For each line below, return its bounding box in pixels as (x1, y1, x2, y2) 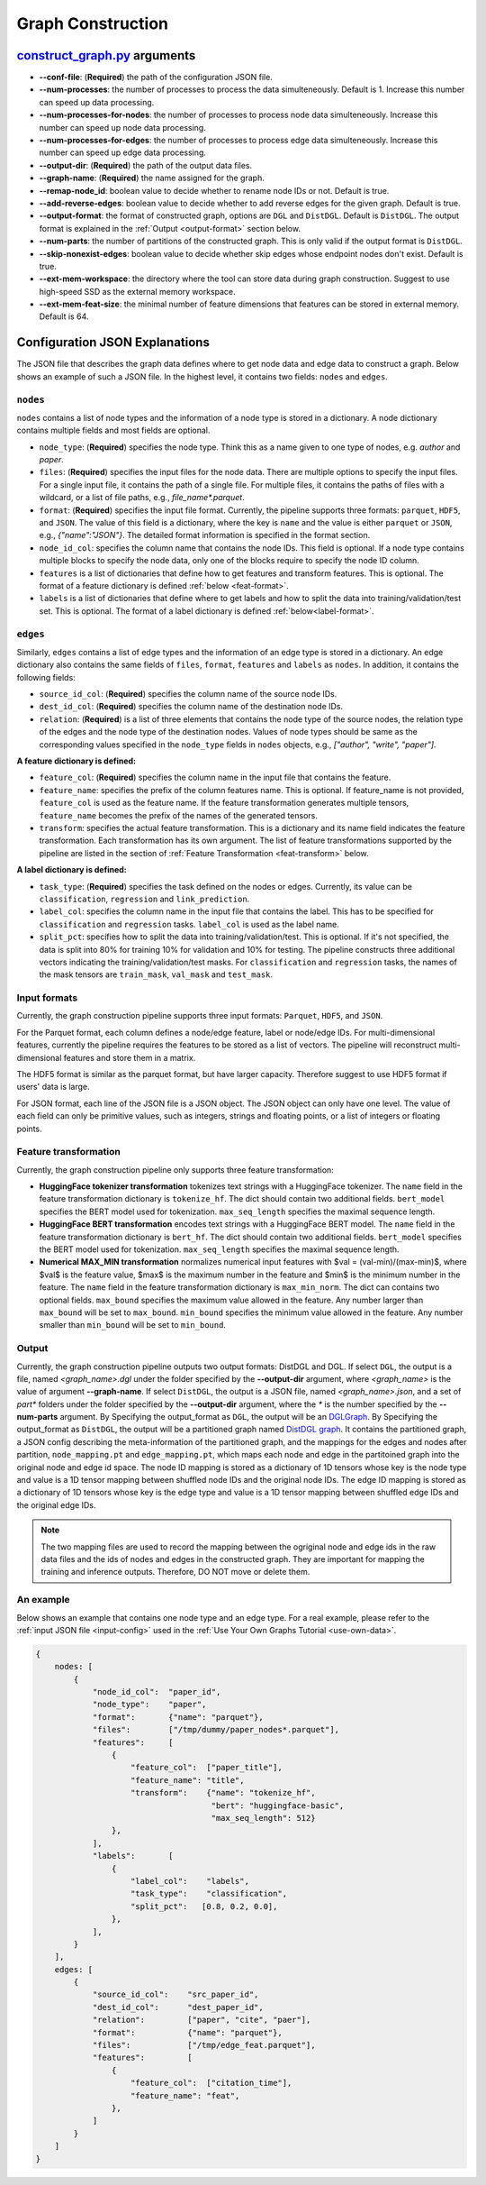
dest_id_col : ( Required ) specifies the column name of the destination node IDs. (39, 701, 344, 712)
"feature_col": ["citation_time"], (130, 2078, 292, 2089)
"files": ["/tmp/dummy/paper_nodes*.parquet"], (92, 1724, 340, 1735)
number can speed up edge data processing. (39, 147, 207, 158)
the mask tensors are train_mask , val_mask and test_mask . (39, 969, 274, 980)
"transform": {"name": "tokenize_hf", (130, 1787, 316, 1798)
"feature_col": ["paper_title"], (130, 1762, 283, 1773)
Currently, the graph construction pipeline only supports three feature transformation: (16, 1164, 335, 1175)
